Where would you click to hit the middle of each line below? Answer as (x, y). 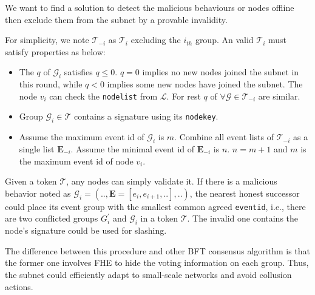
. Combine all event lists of (224, 137)
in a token (159, 218)
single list (37, 149)
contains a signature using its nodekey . (146, 116)
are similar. (279, 96)
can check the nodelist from (103, 96)
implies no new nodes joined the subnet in (221, 72)
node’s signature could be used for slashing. (86, 230)
